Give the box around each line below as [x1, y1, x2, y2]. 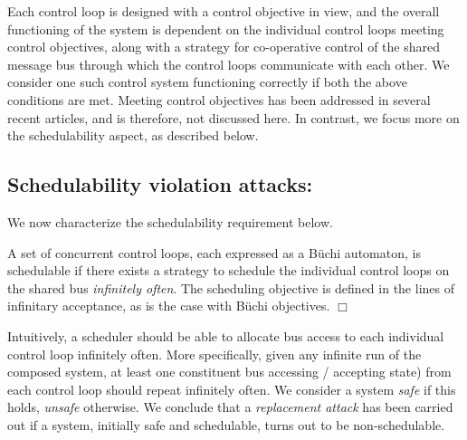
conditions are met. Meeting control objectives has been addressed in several [7, 90, 431, 109]
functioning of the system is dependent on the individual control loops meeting [7, 19, 444, 38]
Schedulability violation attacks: [7, 170, 313, 198]
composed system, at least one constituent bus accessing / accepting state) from [7, 362, 452, 381]
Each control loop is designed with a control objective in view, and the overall [7, 2, 440, 20]
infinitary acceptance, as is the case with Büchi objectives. [7, 296, 330, 315]
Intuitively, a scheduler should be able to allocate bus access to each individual [7, 326, 444, 345]
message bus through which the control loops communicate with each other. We [7, 54, 450, 73]
